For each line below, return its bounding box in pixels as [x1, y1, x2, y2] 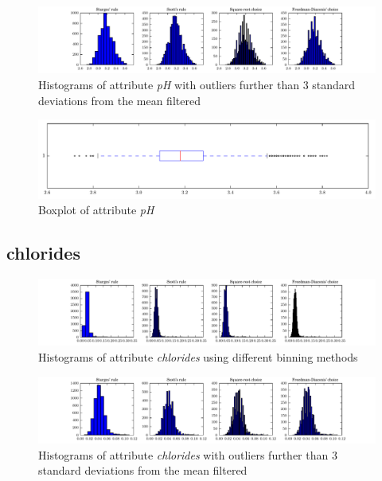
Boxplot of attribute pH [38, 201, 154, 218]
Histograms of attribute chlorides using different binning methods [38, 349, 358, 366]
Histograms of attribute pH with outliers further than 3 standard [38, 76, 356, 93]
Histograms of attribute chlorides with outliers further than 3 [38, 446, 337, 463]
